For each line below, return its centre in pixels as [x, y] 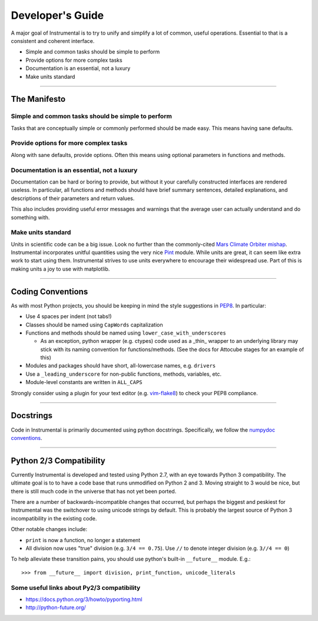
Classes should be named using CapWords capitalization [94, 325]
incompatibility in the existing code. [54, 518]
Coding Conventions [49, 291]
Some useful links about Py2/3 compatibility [76, 587]
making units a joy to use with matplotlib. [60, 269]
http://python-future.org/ [56, 607]
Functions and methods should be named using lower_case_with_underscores [126, 333]
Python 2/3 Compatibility [58, 461]
